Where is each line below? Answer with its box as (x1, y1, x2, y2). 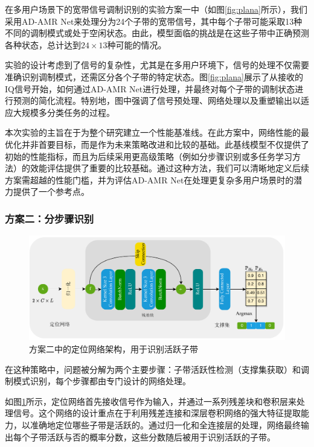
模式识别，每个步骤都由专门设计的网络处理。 (13, 375, 191, 387)
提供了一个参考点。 (13, 185, 89, 198)
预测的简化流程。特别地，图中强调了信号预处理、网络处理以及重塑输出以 (13, 94, 301, 107)
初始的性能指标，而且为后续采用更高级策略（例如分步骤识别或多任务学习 (5, 150, 292, 162)
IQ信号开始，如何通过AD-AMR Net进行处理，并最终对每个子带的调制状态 (5, 82, 295, 95)
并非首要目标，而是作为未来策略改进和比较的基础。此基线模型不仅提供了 (21, 138, 309, 150)
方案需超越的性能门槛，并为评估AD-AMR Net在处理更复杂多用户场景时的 (5, 173, 294, 186)
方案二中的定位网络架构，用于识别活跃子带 (29, 343, 198, 355)
